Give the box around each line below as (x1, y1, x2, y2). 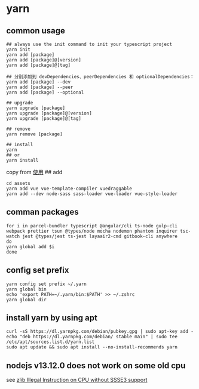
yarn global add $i (6, 243, 55, 249)
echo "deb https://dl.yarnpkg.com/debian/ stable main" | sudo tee (6, 334, 178, 340)
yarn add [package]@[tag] (6, 62, 71, 68)
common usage (6, 26, 66, 36)
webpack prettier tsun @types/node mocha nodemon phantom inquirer (6, 228, 178, 234)
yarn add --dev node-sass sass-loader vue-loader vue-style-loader (6, 191, 178, 197)
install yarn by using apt (6, 313, 97, 323)
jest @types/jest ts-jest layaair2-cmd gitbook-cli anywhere (22, 233, 178, 239)
